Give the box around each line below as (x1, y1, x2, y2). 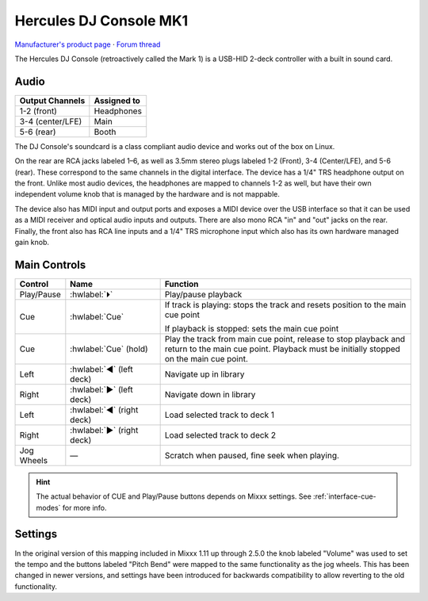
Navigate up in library (164, 369, 245, 380)
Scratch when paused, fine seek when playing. (164, 450, 340, 461)
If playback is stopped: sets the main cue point (164, 323, 339, 334)
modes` (36, 503, 61, 512)
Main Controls (14, 258, 86, 271)
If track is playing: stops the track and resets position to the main (164, 299, 407, 310)
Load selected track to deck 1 (164, 409, 275, 420)
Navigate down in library (164, 389, 256, 400)
